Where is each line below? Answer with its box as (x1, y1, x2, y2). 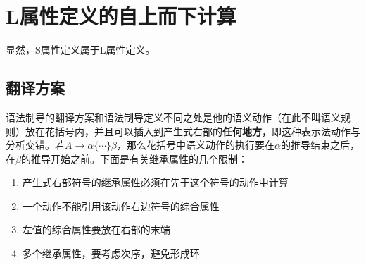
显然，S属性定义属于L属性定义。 (6, 42, 156, 57)
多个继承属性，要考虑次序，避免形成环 (22, 246, 200, 261)
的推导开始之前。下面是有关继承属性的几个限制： (20, 151, 248, 166)
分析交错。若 (6, 137, 65, 152)
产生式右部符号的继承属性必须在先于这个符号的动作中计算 (22, 175, 289, 190)
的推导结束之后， (280, 137, 360, 152)
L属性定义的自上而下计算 (6, 1, 236, 30)
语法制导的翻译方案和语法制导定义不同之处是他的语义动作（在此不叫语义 (6, 109, 341, 124)
